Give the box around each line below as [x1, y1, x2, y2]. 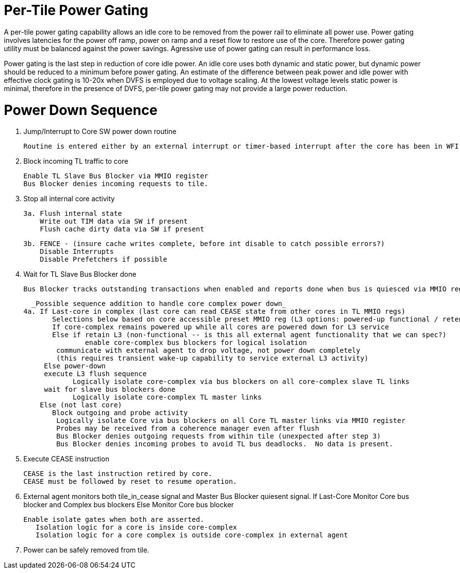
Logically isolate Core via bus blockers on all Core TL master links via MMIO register [56, 417, 405, 425]
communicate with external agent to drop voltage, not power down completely [56, 346, 361, 355]
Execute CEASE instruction [23, 455, 110, 463]
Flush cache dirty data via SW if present [39, 225, 204, 233]
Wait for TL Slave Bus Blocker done [23, 270, 136, 279]
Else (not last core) [39, 401, 122, 409]
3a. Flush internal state [23, 210, 122, 218]
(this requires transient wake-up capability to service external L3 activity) [56, 354, 369, 363]
